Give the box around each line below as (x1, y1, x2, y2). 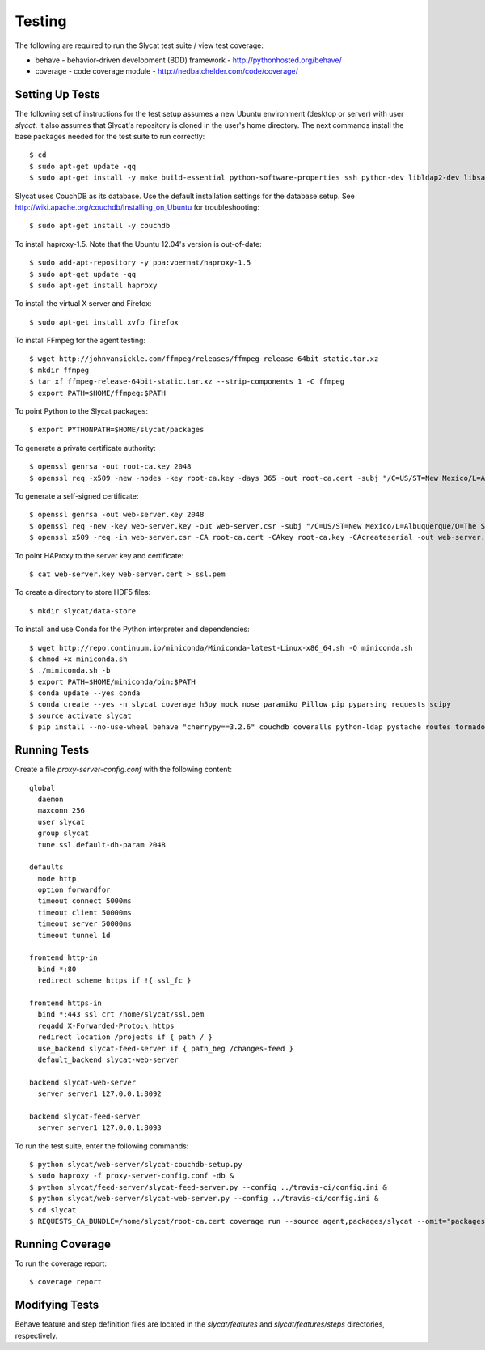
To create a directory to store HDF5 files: (15, 588, 151, 597)
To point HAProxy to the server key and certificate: (15, 550, 184, 560)
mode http (37, 874, 77, 883)
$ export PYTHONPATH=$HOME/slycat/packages (29, 425, 205, 435)
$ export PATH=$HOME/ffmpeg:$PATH (29, 388, 166, 397)
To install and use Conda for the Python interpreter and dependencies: (15, 624, 250, 635)
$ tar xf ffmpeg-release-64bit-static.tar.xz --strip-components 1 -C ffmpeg (29, 377, 345, 386)
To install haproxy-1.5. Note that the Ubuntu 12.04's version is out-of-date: (15, 239, 262, 248)
